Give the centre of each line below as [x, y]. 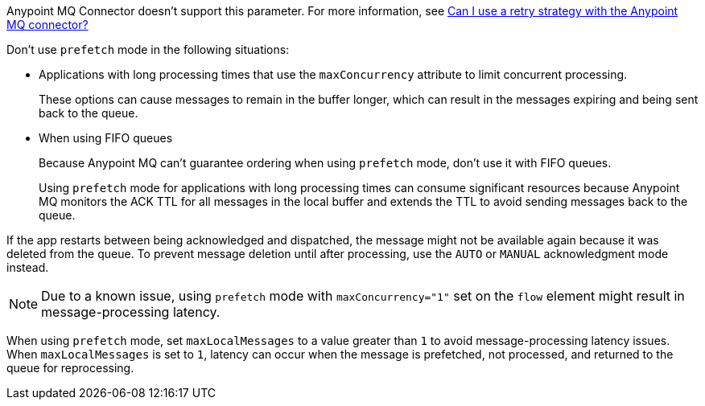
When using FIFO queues [106, 138]
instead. [28, 267]
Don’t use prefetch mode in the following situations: [148, 49]
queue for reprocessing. [70, 368]
